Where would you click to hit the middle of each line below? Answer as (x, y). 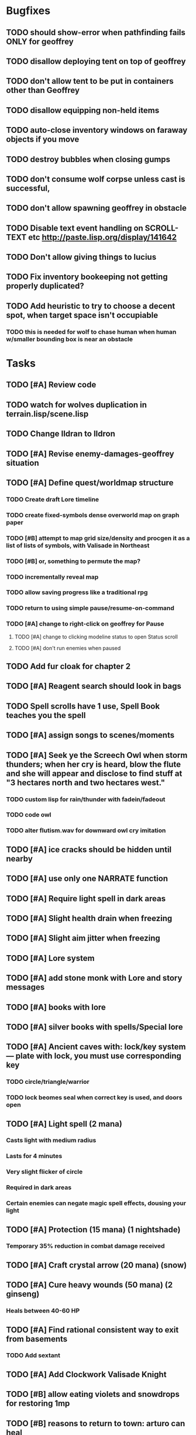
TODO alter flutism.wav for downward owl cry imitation (86, 830)
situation (23, 463)
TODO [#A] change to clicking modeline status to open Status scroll (96, 637)
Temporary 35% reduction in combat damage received (85, 1246)
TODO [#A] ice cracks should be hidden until (89, 849)
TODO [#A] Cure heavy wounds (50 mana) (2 (90, 1285)
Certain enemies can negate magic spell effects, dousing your (96, 1203)
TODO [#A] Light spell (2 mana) (64, 1124)
